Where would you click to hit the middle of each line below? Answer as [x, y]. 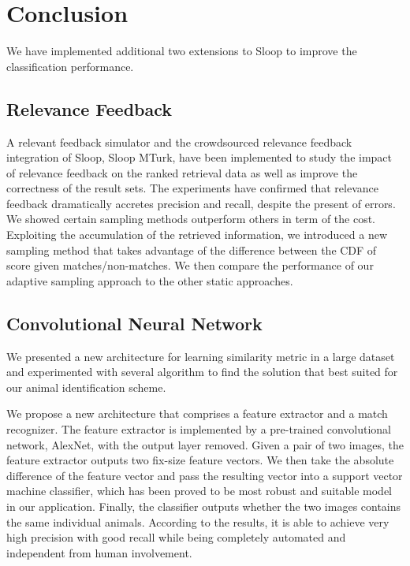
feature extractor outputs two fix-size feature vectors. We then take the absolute [200, 460]
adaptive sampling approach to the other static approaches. [150, 280]
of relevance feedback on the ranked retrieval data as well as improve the [182, 172]
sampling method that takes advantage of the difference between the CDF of [192, 249]
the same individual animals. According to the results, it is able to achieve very [198, 521]
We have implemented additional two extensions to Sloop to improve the [182, 51]
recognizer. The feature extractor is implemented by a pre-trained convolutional [199, 429]
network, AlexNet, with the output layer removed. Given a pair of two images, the [205, 444]
